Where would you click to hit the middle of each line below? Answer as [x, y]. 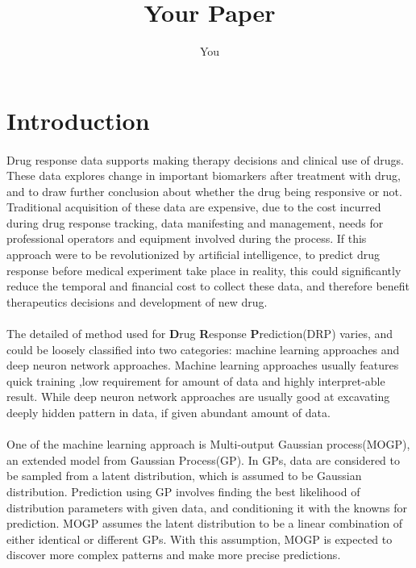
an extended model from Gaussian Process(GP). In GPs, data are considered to [203, 459]
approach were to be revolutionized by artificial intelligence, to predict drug [193, 255]
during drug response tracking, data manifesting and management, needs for [195, 222]
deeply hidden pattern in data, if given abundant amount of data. [168, 412]
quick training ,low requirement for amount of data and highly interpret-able [196, 380]
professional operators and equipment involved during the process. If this [187, 238]
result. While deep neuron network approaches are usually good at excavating [198, 397]
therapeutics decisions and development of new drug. [137, 301]
